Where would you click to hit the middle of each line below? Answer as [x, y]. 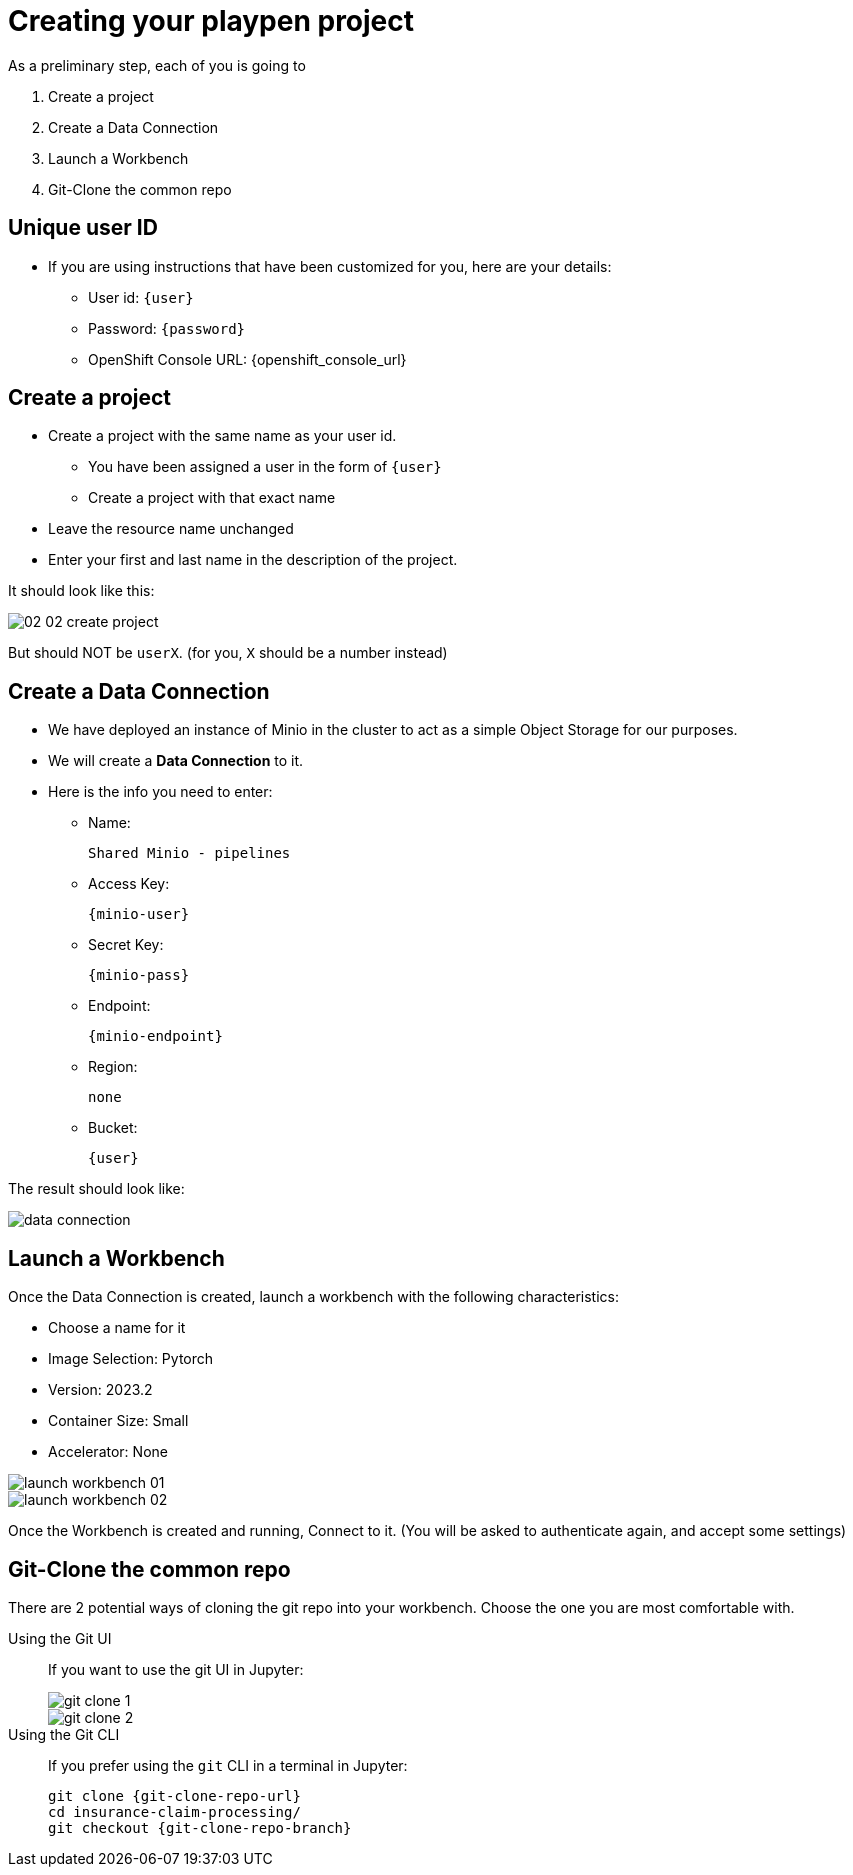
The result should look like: [96, 1189]
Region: [113, 1067]
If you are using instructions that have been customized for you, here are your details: [330, 266]
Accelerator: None [108, 1452]
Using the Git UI [60, 1638]
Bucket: [113, 1128]
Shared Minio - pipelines [189, 853]
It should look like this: [81, 591]
